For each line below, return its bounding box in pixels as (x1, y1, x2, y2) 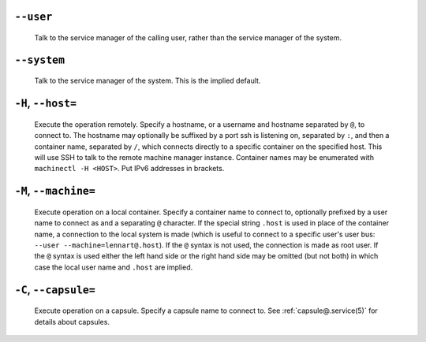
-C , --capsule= (14, 283, 96, 296)
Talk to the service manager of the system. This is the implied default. (34, 76, 261, 86)
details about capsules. (34, 317, 110, 326)
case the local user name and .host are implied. (34, 262, 193, 272)
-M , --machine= (14, 184, 96, 198)
